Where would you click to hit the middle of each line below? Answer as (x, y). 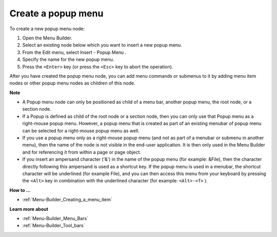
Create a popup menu (56, 13)
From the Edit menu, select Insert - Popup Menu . (74, 52)
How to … (20, 190)
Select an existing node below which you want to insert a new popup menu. (102, 45)
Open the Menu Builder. (47, 38)
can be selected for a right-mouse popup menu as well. (81, 131)
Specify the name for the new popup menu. (68, 59)
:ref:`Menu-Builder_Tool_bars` (54, 226)
